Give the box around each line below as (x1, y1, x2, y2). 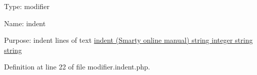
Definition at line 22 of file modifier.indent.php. (4, 61, 150, 72)
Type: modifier (4, 1, 50, 11)
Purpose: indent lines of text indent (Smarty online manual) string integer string (4, 35, 253, 45)
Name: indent (4, 18, 46, 28)
